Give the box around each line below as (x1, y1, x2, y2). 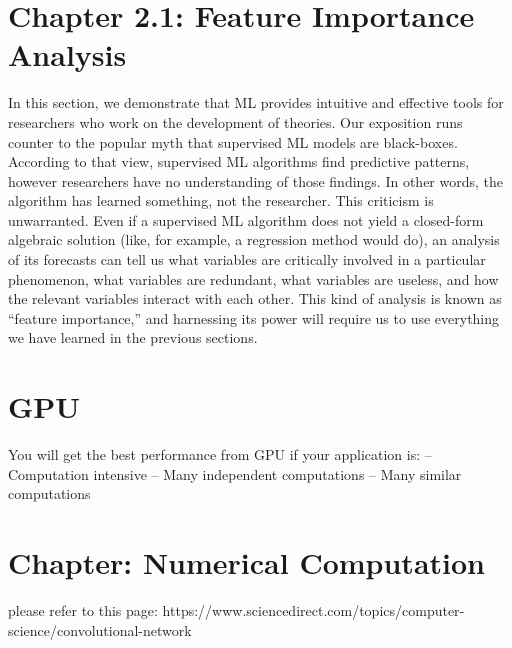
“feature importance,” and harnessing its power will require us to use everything (8, 307, 500, 328)
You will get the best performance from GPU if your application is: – (8, 444, 432, 465)
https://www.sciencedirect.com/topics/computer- (162, 600, 465, 621)
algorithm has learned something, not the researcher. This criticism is (8, 190, 434, 211)
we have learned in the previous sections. (8, 327, 258, 348)
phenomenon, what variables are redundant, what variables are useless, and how (8, 268, 499, 289)
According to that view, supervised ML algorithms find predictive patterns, (8, 151, 470, 172)
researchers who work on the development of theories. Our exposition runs (8, 111, 463, 132)
